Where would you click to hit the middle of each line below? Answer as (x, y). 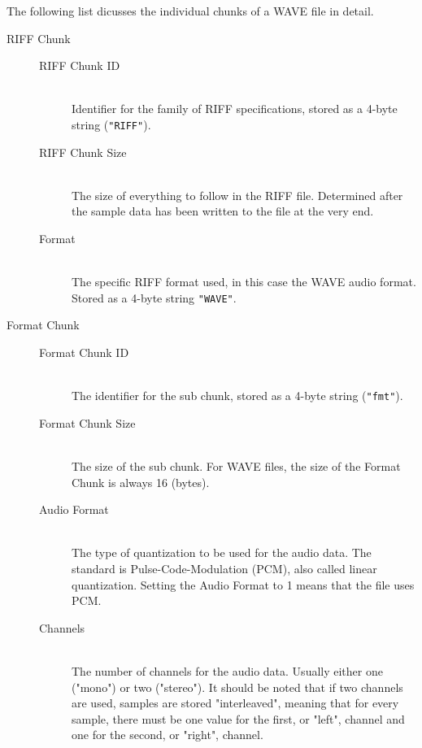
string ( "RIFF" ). (111, 124)
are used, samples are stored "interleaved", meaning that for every (235, 703)
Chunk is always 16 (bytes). (141, 482)
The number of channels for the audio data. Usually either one (227, 671)
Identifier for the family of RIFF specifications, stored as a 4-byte (235, 109)
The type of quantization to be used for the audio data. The (222, 552)
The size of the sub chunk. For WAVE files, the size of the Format (236, 466)
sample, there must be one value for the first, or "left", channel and (238, 718)
